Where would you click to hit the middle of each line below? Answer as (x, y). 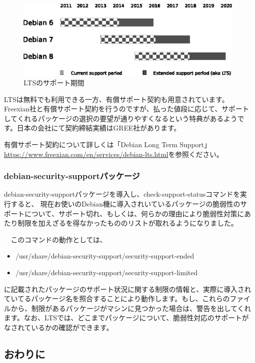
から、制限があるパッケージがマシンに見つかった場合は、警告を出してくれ (131, 308)
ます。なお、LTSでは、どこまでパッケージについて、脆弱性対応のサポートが (127, 318)
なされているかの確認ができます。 (59, 327)
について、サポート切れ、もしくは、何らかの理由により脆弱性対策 (131, 213)
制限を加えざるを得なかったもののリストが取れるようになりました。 (127, 223)
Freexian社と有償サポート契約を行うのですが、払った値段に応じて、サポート (127, 109)
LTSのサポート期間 (54, 82)
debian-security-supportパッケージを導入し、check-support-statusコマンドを (122, 194)
